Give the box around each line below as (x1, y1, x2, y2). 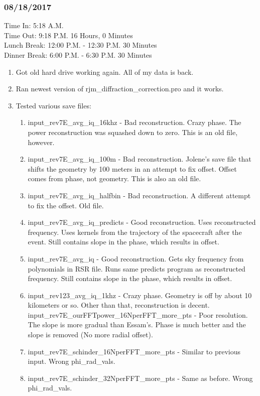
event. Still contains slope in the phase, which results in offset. (28, 236, 219, 247)
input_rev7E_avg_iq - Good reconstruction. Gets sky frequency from (28, 253, 244, 263)
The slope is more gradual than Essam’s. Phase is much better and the (28, 319, 246, 330)
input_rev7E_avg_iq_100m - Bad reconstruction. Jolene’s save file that (28, 154, 251, 164)
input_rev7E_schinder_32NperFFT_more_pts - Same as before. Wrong (28, 372, 253, 383)
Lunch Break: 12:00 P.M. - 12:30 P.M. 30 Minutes (4, 40, 157, 50)
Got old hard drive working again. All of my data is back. (16, 66, 194, 77)
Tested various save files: (16, 100, 91, 110)
